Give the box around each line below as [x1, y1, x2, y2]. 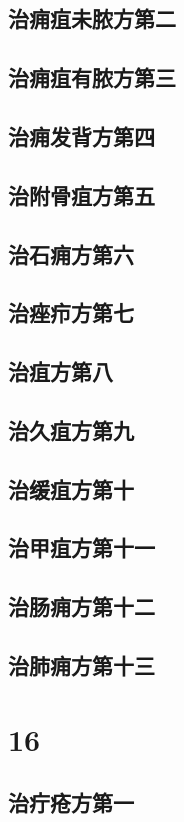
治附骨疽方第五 [8, 179, 155, 210]
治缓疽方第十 [8, 473, 134, 504]
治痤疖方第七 [8, 297, 134, 328]
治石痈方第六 [8, 238, 134, 269]
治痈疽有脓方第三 [8, 62, 176, 93]
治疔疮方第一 [8, 787, 134, 818]
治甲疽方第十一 [8, 532, 155, 563]
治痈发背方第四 [8, 120, 155, 151]
